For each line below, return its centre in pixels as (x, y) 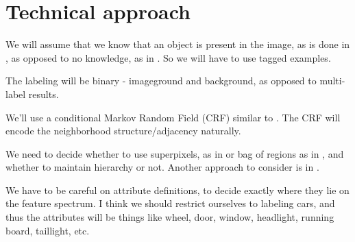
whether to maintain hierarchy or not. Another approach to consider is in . (162, 167)
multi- (332, 81)
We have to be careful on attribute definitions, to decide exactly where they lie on (177, 190)
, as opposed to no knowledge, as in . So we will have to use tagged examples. (168, 57)
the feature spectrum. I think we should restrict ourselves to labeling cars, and (170, 203)
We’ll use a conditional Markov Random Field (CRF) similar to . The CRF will (173, 117)
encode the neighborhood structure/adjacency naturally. (123, 131)
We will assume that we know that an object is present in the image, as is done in (178, 44)
